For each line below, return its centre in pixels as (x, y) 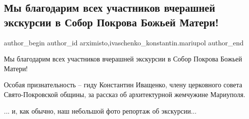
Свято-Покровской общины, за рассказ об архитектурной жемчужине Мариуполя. (125, 94)
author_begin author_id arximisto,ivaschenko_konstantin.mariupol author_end (124, 42)
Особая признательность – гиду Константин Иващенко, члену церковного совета (123, 85)
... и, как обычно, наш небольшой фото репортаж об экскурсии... (100, 110)
